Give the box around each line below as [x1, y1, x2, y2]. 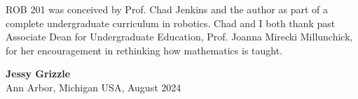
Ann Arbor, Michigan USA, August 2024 [6, 79, 181, 94]
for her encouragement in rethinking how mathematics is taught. [6, 43, 283, 57]
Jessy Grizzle [6, 66, 71, 81]
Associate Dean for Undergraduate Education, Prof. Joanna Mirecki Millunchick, [6, 29, 353, 44]
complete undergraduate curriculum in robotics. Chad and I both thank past [6, 15, 336, 30]
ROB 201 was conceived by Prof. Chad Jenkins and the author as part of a [6, 2, 329, 16]
